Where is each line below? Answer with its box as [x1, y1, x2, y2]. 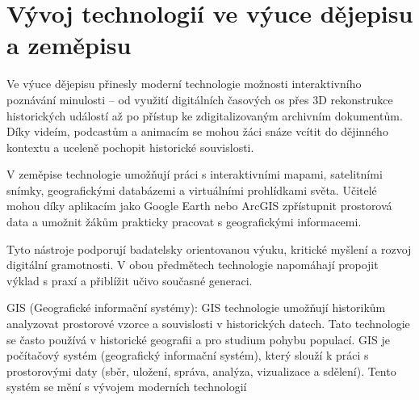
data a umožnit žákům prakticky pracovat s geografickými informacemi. [6, 213, 362, 230]
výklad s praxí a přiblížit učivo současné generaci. [6, 272, 253, 288]
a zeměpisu [6, 28, 132, 61]
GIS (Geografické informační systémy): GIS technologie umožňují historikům [6, 299, 386, 316]
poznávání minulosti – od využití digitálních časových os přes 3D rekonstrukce [6, 91, 393, 107]
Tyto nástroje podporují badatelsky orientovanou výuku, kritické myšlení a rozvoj [6, 240, 412, 257]
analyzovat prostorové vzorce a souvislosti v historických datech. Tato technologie [6, 315, 410, 332]
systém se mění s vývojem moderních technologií [6, 378, 247, 395]
